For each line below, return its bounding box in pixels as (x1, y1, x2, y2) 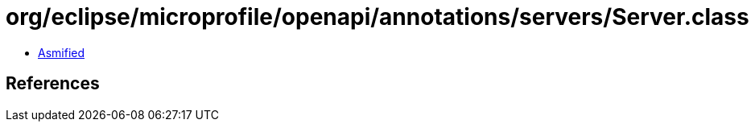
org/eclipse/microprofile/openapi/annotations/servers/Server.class (6, 3, 749, 31)
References (6, 73, 100, 94)
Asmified (38, 45, 85, 60)
